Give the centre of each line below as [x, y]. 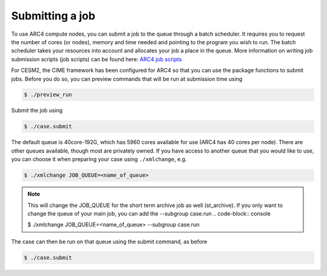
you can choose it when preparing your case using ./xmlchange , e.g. [99, 159]
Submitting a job [53, 16]
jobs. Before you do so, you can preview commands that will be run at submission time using [127, 79]
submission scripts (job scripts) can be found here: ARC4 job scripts [97, 59]
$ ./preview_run [48, 95]
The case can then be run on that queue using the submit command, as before [109, 241]
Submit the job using [37, 110]
